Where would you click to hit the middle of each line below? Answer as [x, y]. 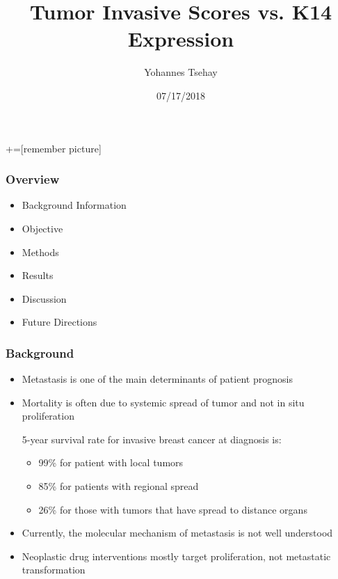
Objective [42, 228]
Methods [40, 252]
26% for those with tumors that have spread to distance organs [173, 509]
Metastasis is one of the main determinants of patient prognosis [157, 379]
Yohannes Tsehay [181, 72]
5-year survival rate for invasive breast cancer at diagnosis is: [152, 439]
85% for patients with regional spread [119, 486]
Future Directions [59, 322]
